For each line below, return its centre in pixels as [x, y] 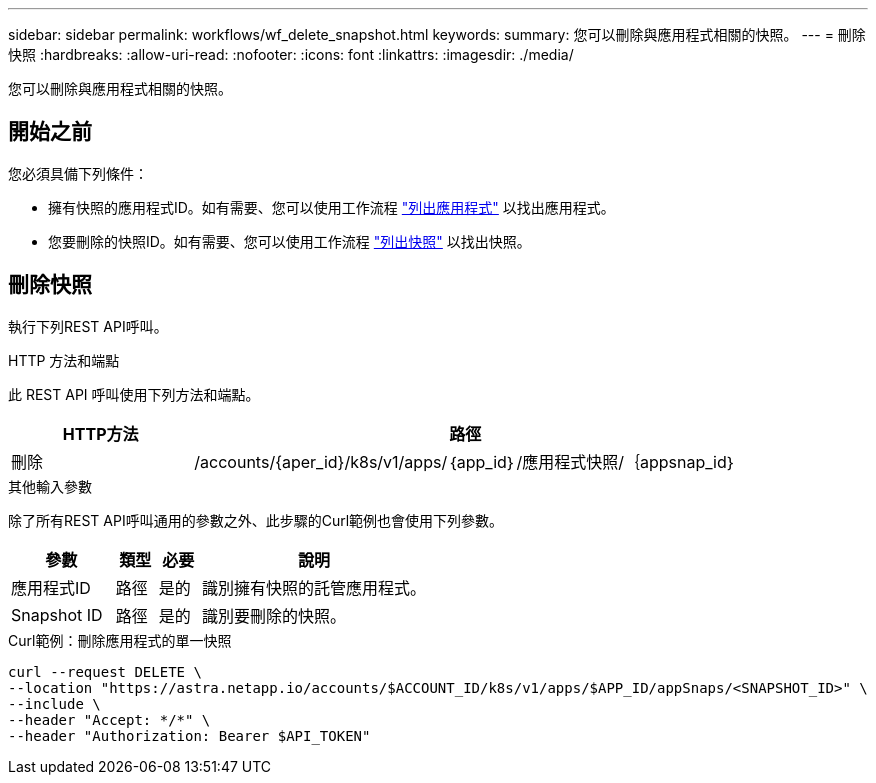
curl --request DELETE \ [105, 671]
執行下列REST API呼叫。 [88, 326]
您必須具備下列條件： [78, 173]
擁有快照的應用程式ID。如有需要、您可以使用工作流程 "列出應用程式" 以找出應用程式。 [331, 207]
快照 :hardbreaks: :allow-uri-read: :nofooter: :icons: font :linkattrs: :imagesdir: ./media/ [291, 54]
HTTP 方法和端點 [64, 360]
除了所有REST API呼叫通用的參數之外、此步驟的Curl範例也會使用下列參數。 [256, 520]
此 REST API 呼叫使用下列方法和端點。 [134, 394]
